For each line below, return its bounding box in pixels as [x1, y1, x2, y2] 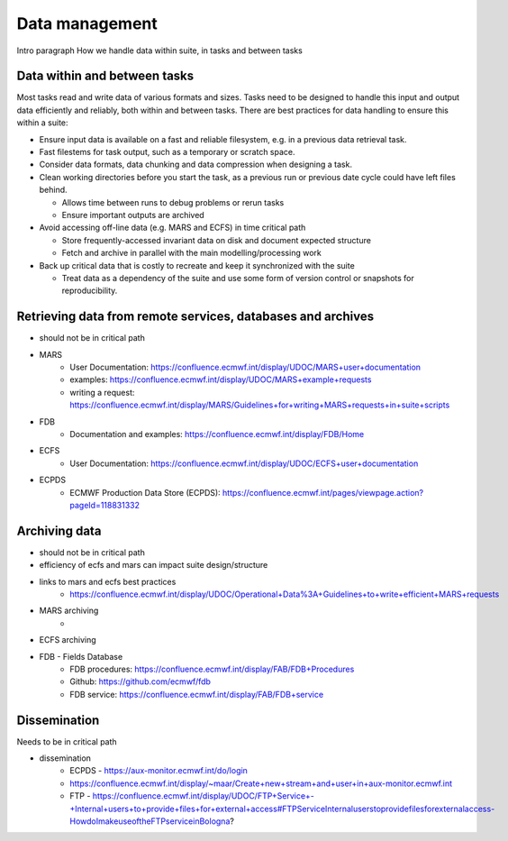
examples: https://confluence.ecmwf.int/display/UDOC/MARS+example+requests [69, 374, 372, 385]
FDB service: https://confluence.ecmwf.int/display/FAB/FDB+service [69, 689, 324, 699]
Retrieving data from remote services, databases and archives [16, 309, 374, 325]
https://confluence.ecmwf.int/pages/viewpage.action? [222, 487, 423, 498]
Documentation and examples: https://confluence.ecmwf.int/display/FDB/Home [69, 428, 365, 439]
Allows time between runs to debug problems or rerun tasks [61, 197, 285, 207]
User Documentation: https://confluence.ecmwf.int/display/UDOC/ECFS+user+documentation [69, 458, 419, 469]
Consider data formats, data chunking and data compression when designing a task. [39, 159, 353, 170]
